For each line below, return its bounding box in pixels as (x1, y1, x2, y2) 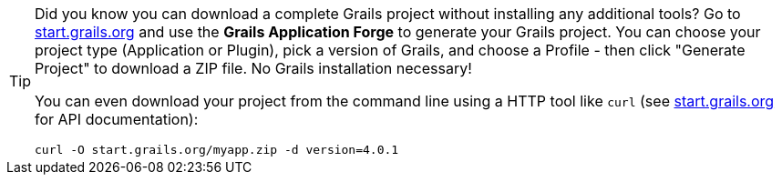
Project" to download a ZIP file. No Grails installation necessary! (35, 59, 472, 77)
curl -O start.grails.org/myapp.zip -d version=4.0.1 (35, 143, 399, 157)
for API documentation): (35, 110, 199, 128)
